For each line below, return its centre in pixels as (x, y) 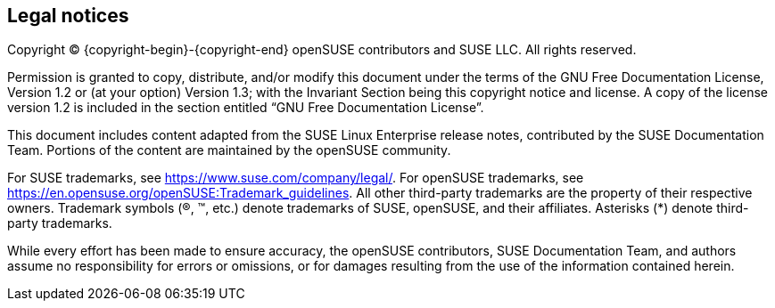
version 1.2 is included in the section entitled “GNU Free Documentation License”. (246, 108)
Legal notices (68, 16)
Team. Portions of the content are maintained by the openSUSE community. (229, 150)
